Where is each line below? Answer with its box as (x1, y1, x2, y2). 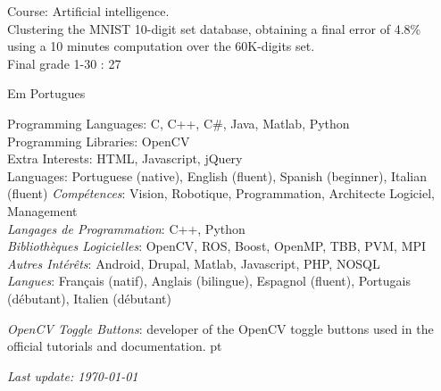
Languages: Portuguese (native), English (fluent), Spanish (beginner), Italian (7, 166, 428, 185)
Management (7, 201, 78, 220)
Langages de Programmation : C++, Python (7, 219, 245, 237)
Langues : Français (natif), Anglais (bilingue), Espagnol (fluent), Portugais (7, 271, 411, 290)
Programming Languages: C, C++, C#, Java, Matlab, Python (7, 113, 350, 132)
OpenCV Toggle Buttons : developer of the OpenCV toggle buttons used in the (7, 319, 434, 337)
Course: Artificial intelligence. (7, 2, 170, 20)
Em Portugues (7, 84, 86, 103)
